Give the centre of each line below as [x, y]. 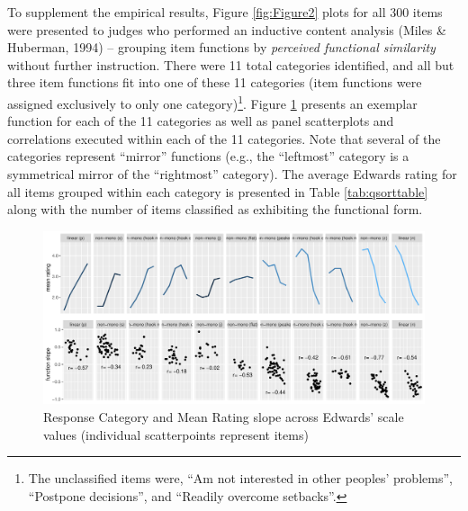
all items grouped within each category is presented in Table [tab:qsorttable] [218, 191]
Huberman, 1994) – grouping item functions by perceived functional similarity [221, 47]
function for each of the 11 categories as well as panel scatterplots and [201, 121]
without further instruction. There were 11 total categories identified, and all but [231, 64]
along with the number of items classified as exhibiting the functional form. [215, 209]
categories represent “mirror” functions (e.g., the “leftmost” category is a [208, 156]
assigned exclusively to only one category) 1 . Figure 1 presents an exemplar [212, 102]
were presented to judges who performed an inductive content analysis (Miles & [227, 29]
